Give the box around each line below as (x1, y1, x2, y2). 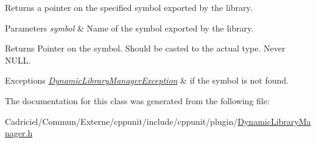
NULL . (5, 53, 31, 66)
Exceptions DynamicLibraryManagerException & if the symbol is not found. (5, 74, 289, 87)
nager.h (5, 127, 33, 139)
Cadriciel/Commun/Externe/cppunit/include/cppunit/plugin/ (5, 115, 238, 127)
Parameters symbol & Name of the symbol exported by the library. (5, 21, 254, 34)
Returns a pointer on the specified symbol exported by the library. (5, 1, 253, 13)
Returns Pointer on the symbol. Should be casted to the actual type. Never (5, 42, 286, 55)
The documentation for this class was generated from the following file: (5, 94, 270, 107)
